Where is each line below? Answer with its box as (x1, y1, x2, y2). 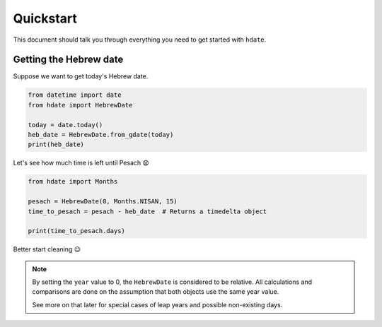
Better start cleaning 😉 (13, 245, 81, 254)
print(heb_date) (28, 141, 85, 148)
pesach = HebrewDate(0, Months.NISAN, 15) (28, 198, 178, 206)
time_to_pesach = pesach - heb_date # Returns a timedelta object (28, 207, 267, 215)
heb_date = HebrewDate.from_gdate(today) (28, 131, 174, 138)
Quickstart (13, 11, 78, 26)
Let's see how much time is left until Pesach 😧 (13, 159, 150, 167)
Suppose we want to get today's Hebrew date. (13, 72, 149, 81)
